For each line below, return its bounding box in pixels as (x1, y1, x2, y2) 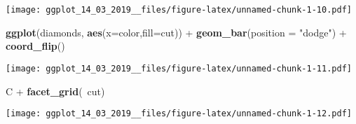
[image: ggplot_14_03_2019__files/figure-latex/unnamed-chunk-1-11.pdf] (6, 63, 352, 74)
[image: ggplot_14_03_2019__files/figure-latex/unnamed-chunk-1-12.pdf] (6, 109, 352, 119)
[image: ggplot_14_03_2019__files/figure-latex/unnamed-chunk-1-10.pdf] (6, 5, 352, 15)
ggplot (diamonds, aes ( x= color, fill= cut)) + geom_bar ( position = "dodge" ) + (6, 25, 347, 39)
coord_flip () (6, 39, 65, 53)
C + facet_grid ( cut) (6, 83, 105, 98)
